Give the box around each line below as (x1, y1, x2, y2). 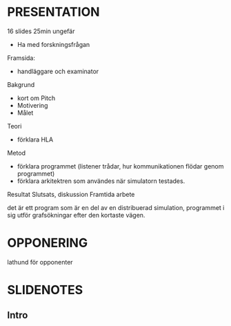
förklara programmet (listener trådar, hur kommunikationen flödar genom (17, 162, 224, 170)
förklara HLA (17, 135, 54, 144)
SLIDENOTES (7, 282, 83, 298)
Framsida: (7, 53, 36, 62)
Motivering (17, 101, 48, 109)
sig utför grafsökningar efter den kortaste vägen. (7, 211, 145, 219)
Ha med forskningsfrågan (17, 40, 90, 48)
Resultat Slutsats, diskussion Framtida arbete (7, 190, 135, 198)
